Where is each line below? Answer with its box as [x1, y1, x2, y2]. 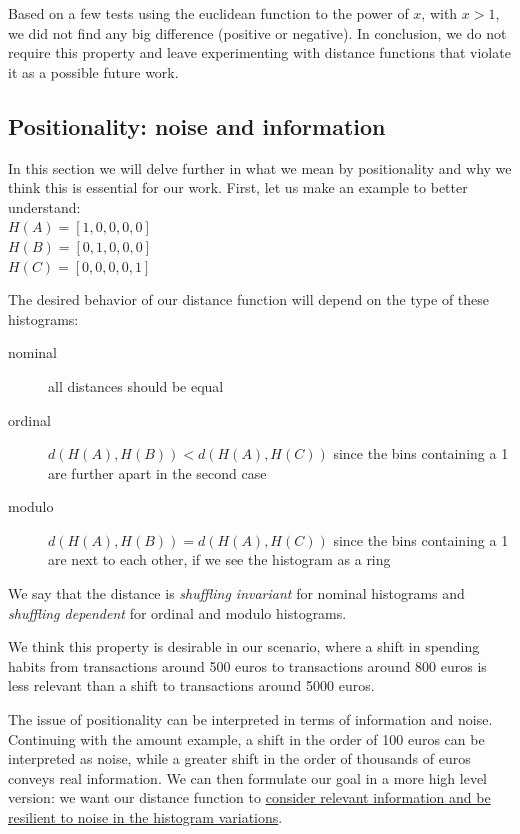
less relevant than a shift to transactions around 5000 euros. [8, 675, 375, 696]
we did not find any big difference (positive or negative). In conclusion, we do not [8, 22, 507, 43]
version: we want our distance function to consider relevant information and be [8, 787, 491, 808]
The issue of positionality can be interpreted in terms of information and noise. [8, 709, 493, 730]
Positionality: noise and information [8, 110, 386, 141]
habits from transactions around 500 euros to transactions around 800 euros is [8, 655, 487, 676]
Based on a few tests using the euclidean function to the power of [8, 3, 409, 23]
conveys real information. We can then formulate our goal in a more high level [8, 767, 487, 788]
